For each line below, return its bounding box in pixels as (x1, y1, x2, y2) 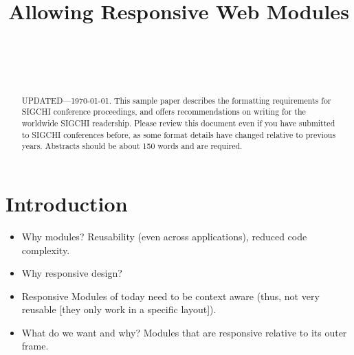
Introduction (5, 189, 128, 217)
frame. (21, 339, 49, 353)
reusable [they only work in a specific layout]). (21, 302, 217, 317)
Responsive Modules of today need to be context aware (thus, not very (21, 288, 320, 303)
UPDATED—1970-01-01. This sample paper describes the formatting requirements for (21, 94, 331, 106)
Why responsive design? (21, 266, 122, 280)
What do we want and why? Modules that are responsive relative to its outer (21, 325, 347, 339)
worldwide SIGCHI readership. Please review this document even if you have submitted (21, 117, 335, 129)
